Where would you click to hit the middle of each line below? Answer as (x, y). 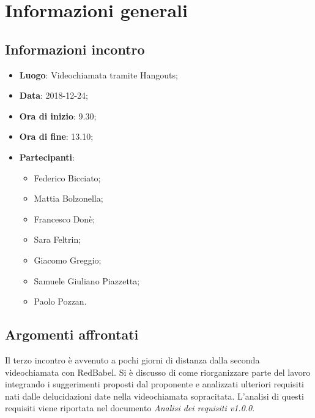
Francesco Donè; (65, 218)
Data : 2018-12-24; (54, 95)
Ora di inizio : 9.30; (58, 116)
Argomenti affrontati (72, 334)
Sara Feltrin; (57, 239)
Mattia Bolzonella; (69, 198)
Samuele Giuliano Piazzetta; (87, 280)
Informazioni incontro (75, 49)
